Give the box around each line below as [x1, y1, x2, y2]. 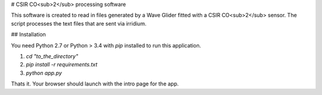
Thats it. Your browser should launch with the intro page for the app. [11, 80, 179, 87]
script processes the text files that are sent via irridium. [11, 20, 147, 27]
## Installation [11, 31, 46, 38]
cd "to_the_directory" [26, 52, 79, 59]
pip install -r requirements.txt [26, 61, 98, 68]
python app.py [26, 69, 62, 77]
